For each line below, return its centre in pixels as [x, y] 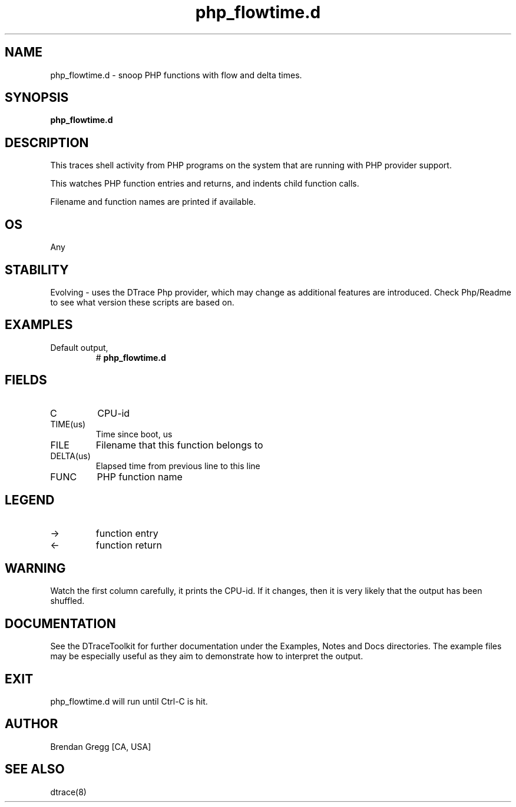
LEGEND [30, 500]
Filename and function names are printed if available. [153, 202]
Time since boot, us [134, 434]
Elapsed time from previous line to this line [178, 466]
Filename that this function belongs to [179, 445]
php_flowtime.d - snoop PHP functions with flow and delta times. [176, 75]
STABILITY [37, 270]
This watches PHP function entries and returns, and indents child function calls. [205, 184]
